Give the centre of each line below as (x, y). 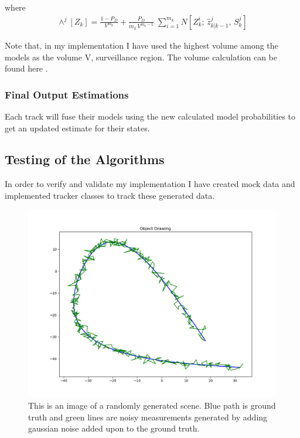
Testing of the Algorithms (85, 159)
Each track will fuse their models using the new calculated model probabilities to (150, 116)
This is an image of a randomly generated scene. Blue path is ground (152, 405)
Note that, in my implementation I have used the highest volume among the (142, 45)
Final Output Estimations (67, 94)
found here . (26, 68)
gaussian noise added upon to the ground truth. (114, 428)
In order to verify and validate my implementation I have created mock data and (150, 184)
